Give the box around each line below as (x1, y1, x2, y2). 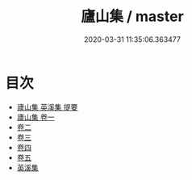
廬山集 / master (81, 7, 184, 26)
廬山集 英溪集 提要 (16, 102, 78, 111)
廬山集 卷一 (16, 112, 55, 122)
